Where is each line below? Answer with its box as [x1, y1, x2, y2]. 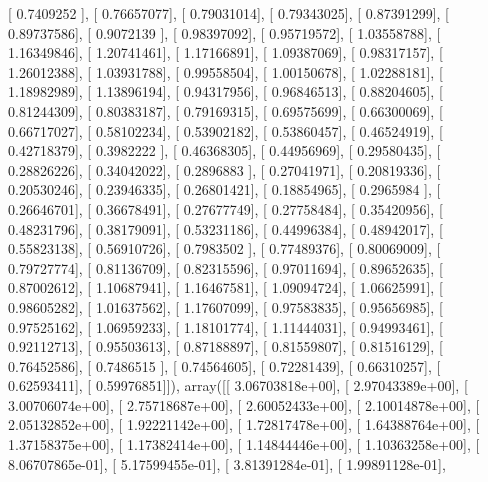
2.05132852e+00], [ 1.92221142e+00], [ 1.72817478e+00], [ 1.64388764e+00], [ [8, 414, 480, 435]
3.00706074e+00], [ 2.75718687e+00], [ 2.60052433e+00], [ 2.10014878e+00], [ [8, 394, 480, 415]
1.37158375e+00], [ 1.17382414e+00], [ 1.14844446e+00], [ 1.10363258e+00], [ [8, 434, 480, 455]
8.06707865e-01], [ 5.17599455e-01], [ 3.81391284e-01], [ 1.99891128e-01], [8, 453, 446, 474]
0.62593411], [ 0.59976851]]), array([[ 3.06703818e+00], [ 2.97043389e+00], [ [8, 375, 468, 396]
